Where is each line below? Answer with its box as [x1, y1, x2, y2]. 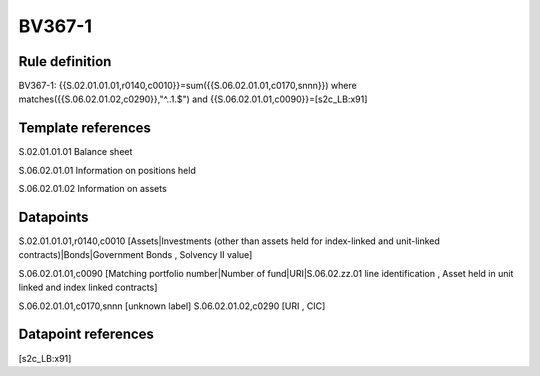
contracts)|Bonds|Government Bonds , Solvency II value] [18, 249, 253, 261]
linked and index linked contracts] [18, 281, 158, 294]
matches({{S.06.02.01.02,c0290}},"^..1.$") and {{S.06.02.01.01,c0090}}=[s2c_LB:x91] [18, 93, 368, 105]
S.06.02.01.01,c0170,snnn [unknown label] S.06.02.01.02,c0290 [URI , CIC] [18, 300, 326, 312]
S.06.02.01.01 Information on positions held [18, 164, 197, 176]
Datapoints [18, 208, 89, 225]
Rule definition [18, 53, 112, 70]
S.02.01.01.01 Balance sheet [18, 146, 133, 158]
